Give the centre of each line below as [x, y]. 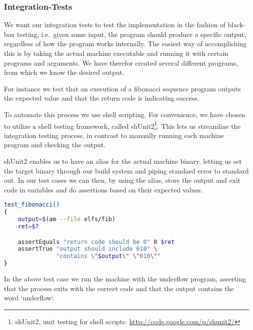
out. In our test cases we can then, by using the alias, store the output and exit [122, 180]
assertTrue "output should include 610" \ [88, 249]
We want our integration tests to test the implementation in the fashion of [115, 25]
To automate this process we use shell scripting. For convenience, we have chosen [125, 114]
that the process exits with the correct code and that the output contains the [119, 288]
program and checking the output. [55, 145]
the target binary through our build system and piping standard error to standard [126, 170]
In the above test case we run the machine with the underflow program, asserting [125, 279]
